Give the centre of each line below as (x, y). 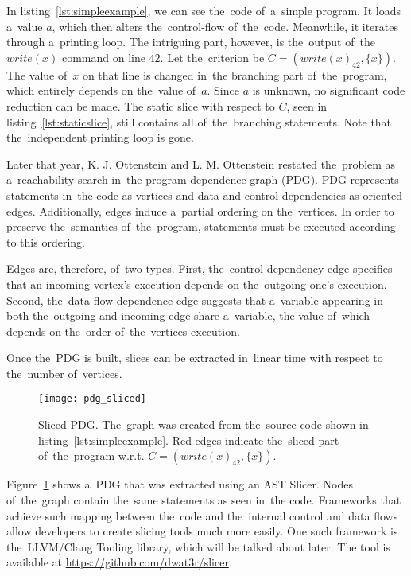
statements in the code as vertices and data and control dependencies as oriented (204, 195)
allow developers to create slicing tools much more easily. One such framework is (202, 531)
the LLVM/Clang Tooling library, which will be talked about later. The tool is (198, 546)
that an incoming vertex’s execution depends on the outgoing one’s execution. (197, 284)
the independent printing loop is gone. (100, 137)
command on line (103, 57)
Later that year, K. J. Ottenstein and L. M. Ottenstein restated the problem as (201, 163)
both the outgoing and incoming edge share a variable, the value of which (188, 315)
